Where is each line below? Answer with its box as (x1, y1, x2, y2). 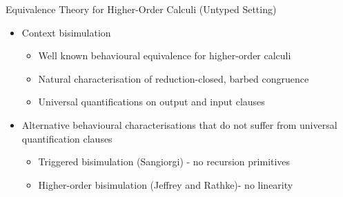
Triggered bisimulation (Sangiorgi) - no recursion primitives (38, 154, 291, 169)
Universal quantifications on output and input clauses (38, 94, 265, 109)
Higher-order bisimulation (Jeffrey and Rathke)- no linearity (38, 177, 293, 191)
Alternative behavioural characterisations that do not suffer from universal (21, 117, 337, 132)
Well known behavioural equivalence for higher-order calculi (38, 48, 291, 63)
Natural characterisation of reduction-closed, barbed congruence (38, 71, 309, 85)
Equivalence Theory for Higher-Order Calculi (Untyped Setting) (6, 2, 277, 16)
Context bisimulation (21, 25, 111, 39)
